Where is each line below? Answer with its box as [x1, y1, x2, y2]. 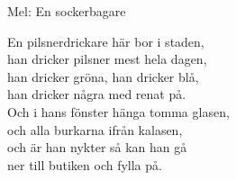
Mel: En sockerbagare [7, 2, 126, 20]
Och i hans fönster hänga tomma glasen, [7, 102, 230, 121]
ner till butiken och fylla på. [7, 155, 162, 174]
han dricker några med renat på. [7, 85, 186, 103]
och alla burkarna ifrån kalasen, [7, 120, 183, 139]
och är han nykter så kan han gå [7, 138, 187, 157]
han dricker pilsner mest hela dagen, [7, 49, 207, 68]
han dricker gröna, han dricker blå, [7, 67, 199, 85]
